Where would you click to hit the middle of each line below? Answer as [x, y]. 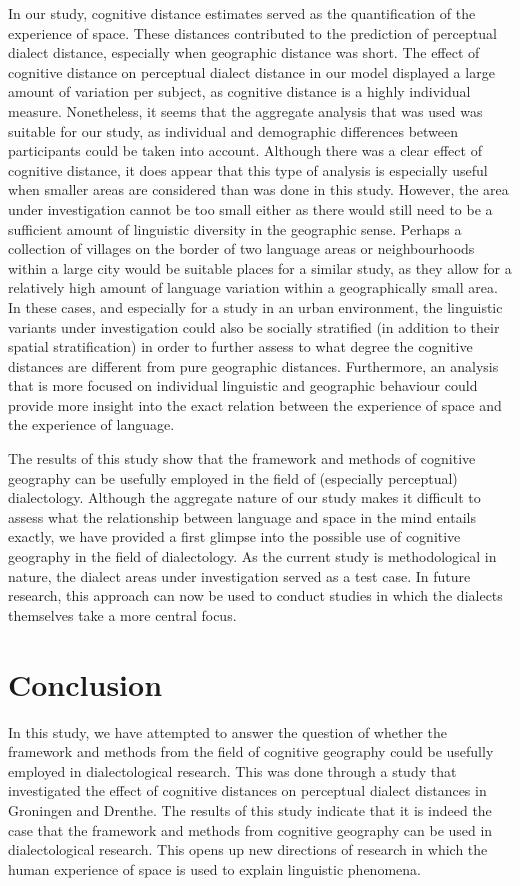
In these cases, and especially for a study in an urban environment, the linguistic [255, 306]
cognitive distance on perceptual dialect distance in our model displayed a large [251, 71]
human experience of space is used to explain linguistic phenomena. [214, 868]
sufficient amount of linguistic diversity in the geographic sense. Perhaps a [235, 228]
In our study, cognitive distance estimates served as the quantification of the [242, 13]
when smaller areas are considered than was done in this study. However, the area [258, 189]
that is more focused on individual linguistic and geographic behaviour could [243, 385]
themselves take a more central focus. [122, 614]
